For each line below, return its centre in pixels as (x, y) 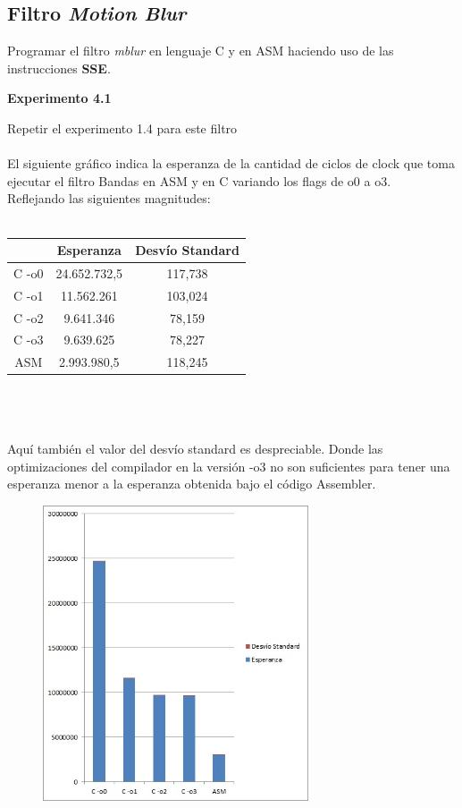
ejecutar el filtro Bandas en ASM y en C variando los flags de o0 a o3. (199, 180)
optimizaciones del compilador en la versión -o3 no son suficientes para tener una (229, 466)
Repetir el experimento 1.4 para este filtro (122, 128)
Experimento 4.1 (59, 98)
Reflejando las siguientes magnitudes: (109, 198)
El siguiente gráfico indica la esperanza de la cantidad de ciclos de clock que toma (231, 163)
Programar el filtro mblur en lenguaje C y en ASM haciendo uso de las (201, 51)
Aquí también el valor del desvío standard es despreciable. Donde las (195, 449)
